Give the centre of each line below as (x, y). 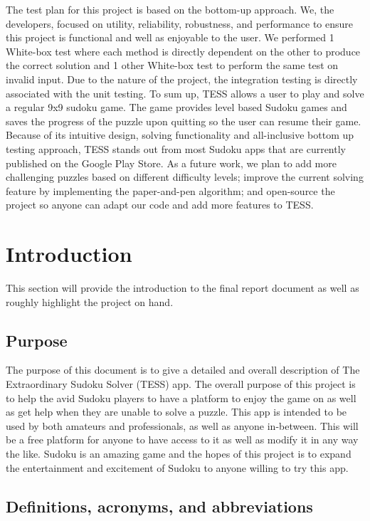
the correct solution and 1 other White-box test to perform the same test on (172, 65)
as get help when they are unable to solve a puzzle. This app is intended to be (176, 412)
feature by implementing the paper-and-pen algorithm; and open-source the (170, 190)
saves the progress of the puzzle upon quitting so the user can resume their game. (184, 121)
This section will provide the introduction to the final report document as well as (183, 288)
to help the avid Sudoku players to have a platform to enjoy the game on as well (181, 398)
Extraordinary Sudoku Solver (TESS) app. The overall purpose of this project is (181, 384)
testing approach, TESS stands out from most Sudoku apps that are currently (176, 148)
